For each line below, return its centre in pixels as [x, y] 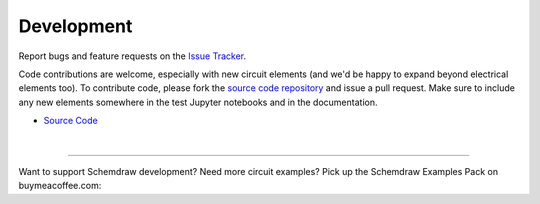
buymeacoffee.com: [60, 186]
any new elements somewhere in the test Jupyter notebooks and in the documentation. [198, 102]
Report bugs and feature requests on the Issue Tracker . [132, 56]
